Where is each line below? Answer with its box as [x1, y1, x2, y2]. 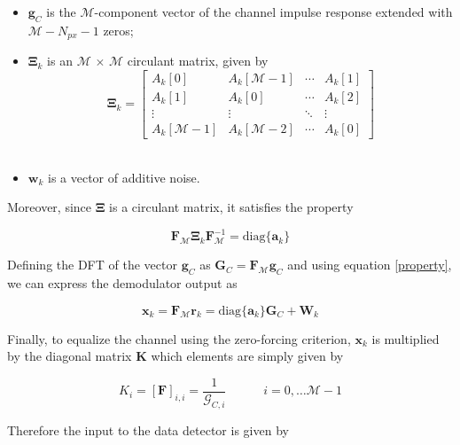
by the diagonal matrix [7, 347, 132, 365]
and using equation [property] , [287, 255, 452, 274]
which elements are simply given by [151, 347, 344, 365]
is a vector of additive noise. [47, 168, 200, 186]
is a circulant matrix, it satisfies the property [109, 198, 354, 216]
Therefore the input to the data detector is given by [7, 420, 289, 439]
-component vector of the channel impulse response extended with [94, 3, 453, 20]
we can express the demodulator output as [7, 274, 238, 293]
